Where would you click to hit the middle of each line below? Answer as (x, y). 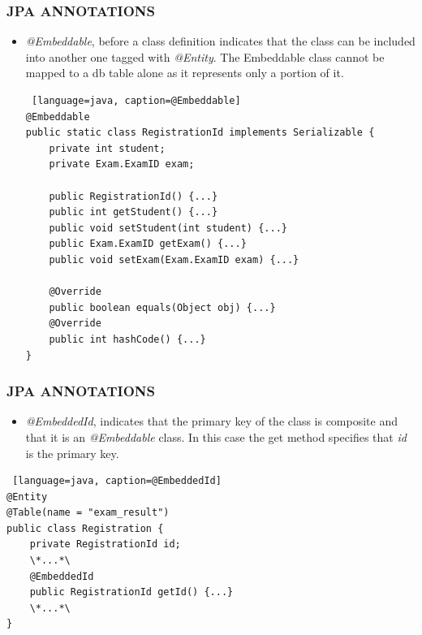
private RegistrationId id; (105, 544)
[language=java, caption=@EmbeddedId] (117, 481)
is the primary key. (72, 453)
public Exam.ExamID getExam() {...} (148, 244)
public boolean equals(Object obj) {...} (162, 307)
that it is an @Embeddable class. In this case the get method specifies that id (216, 436)
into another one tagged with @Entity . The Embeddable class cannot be (205, 56)
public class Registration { (85, 528)
